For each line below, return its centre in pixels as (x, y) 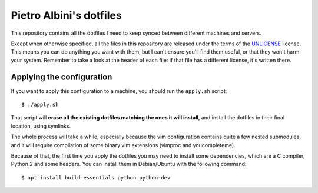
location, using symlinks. (41, 126)
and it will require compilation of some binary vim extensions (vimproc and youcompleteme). (123, 145)
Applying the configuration (62, 77)
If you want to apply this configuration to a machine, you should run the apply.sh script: (119, 91)
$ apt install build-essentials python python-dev (96, 177)
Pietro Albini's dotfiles (66, 15)
